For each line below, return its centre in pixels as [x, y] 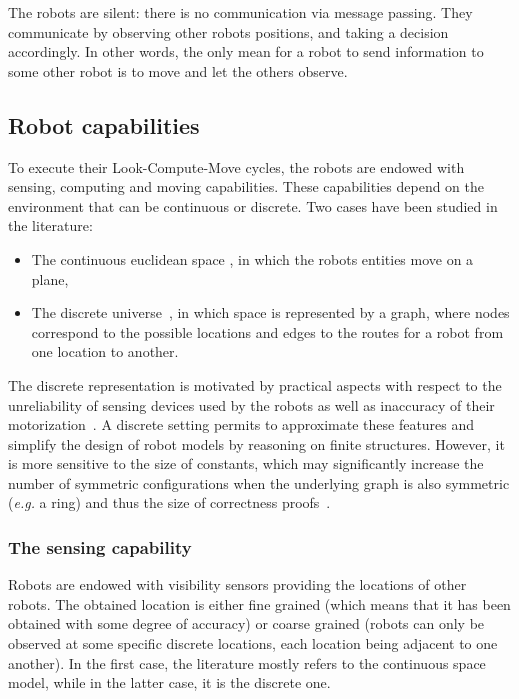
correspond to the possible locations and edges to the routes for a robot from [267, 331]
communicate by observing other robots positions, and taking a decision [228, 31]
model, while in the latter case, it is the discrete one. [169, 682]
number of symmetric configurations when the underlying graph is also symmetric [259, 482]
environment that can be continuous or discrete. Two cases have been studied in [253, 205]
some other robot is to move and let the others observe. [178, 70]
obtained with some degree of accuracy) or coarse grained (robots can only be [246, 623]
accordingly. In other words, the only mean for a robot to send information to [246, 51]
